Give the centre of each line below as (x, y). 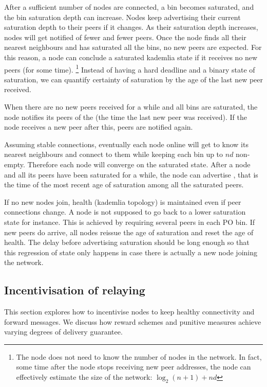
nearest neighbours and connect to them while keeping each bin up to (114, 154)
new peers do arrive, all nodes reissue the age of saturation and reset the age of (129, 232)
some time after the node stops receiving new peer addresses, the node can (133, 367)
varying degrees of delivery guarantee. (63, 332)
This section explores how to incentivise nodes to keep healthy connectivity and (129, 312)
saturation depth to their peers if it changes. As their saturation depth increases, (131, 27)
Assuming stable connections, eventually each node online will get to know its (126, 144)
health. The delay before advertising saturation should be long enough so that (127, 242)
